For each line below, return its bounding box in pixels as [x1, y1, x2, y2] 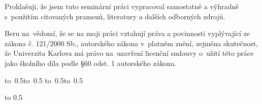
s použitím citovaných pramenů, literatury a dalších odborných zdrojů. [5, 11, 225, 21]
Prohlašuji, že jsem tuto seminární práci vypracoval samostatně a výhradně [5, 1, 239, 11]
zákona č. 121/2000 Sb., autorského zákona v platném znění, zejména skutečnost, [5, 38, 258, 48]
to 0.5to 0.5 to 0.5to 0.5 [5, 75, 83, 85]
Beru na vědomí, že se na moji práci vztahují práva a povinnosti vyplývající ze [5, 28, 250, 39]
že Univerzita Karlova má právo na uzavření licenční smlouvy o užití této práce [5, 48, 254, 58]
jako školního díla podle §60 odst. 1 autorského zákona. [5, 57, 177, 68]
